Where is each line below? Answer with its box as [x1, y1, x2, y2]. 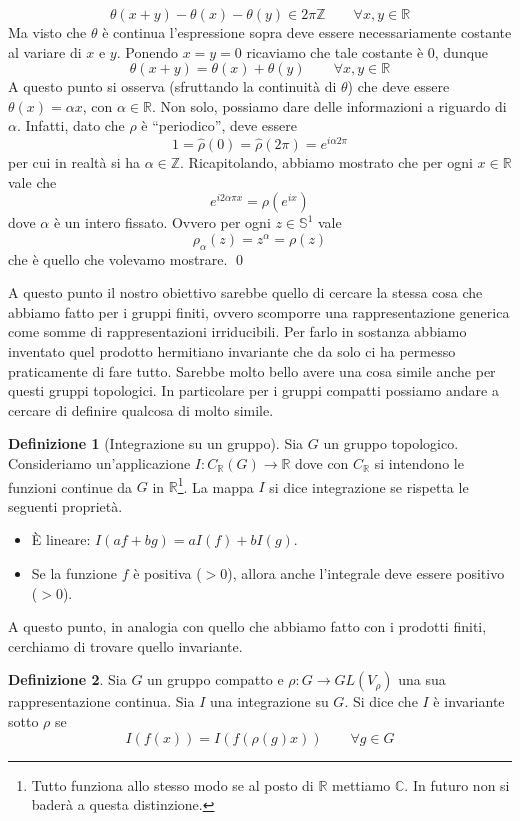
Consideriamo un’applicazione [8, 452, 191, 473]
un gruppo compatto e [147, 669, 284, 690]
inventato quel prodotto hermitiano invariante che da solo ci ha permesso [8, 341, 456, 361]
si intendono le [374, 452, 464, 473]
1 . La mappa [177, 473, 254, 497]
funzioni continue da [8, 476, 133, 497]
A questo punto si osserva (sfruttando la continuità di [8, 76, 337, 97]
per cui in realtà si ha [8, 152, 140, 173]
